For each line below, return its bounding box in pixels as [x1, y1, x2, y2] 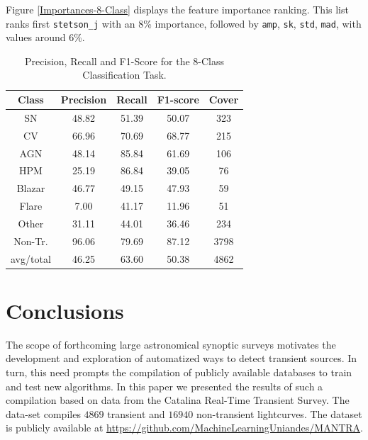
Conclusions [6, 295, 124, 325]
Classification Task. [82, 67, 167, 82]
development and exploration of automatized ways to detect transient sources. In [6, 351, 357, 366]
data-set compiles [6, 406, 81, 421]
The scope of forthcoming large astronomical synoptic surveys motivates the [6, 337, 336, 351]
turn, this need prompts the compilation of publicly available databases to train [6, 365, 352, 380]
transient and [107, 406, 165, 421]
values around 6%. [6, 30, 85, 45]
